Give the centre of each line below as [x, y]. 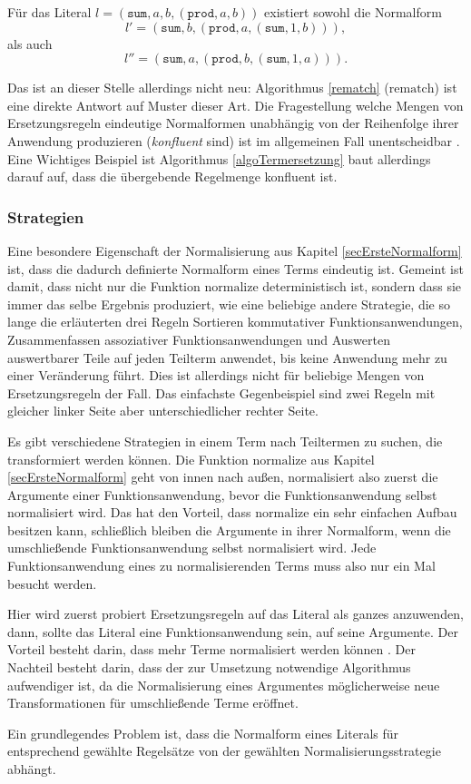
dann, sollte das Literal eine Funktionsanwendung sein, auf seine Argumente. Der [233, 631]
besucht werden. [52, 583]
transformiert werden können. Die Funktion [128, 459]
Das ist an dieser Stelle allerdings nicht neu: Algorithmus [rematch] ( [198, 88]
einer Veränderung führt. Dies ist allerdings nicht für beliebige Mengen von [216, 375]
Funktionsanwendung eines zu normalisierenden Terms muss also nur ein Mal [221, 566]
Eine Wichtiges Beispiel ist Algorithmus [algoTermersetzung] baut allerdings [219, 158]
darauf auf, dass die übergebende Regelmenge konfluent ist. [172, 176]
